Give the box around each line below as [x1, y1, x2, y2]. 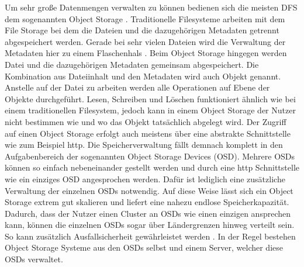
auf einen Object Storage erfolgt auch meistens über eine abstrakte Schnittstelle [5, 127, 291, 139]
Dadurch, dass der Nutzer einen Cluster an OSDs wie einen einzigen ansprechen [5, 207, 291, 219]
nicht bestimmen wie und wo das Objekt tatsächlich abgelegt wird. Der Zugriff [5, 115, 286, 127]
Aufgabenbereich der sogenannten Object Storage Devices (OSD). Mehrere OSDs [5, 150, 295, 162]
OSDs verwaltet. [5, 253, 63, 265]
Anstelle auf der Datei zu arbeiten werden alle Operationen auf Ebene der [5, 81, 270, 93]
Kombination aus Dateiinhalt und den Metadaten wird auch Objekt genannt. [5, 70, 281, 82]
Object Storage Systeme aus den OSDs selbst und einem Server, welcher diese [5, 241, 283, 254]
